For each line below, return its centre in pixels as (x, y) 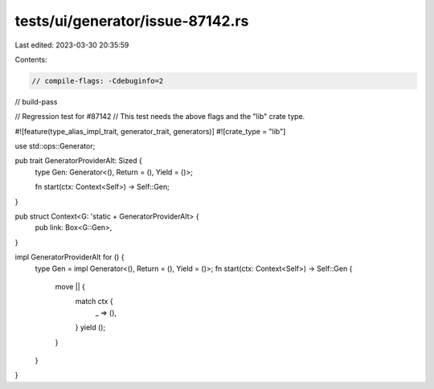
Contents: (31, 59)
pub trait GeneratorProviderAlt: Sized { (78, 161)
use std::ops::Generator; (55, 146)
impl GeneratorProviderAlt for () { (70, 257)
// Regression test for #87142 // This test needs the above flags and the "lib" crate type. (160, 117)
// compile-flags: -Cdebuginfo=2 (98, 81)
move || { (70, 286)
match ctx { (94, 301)
